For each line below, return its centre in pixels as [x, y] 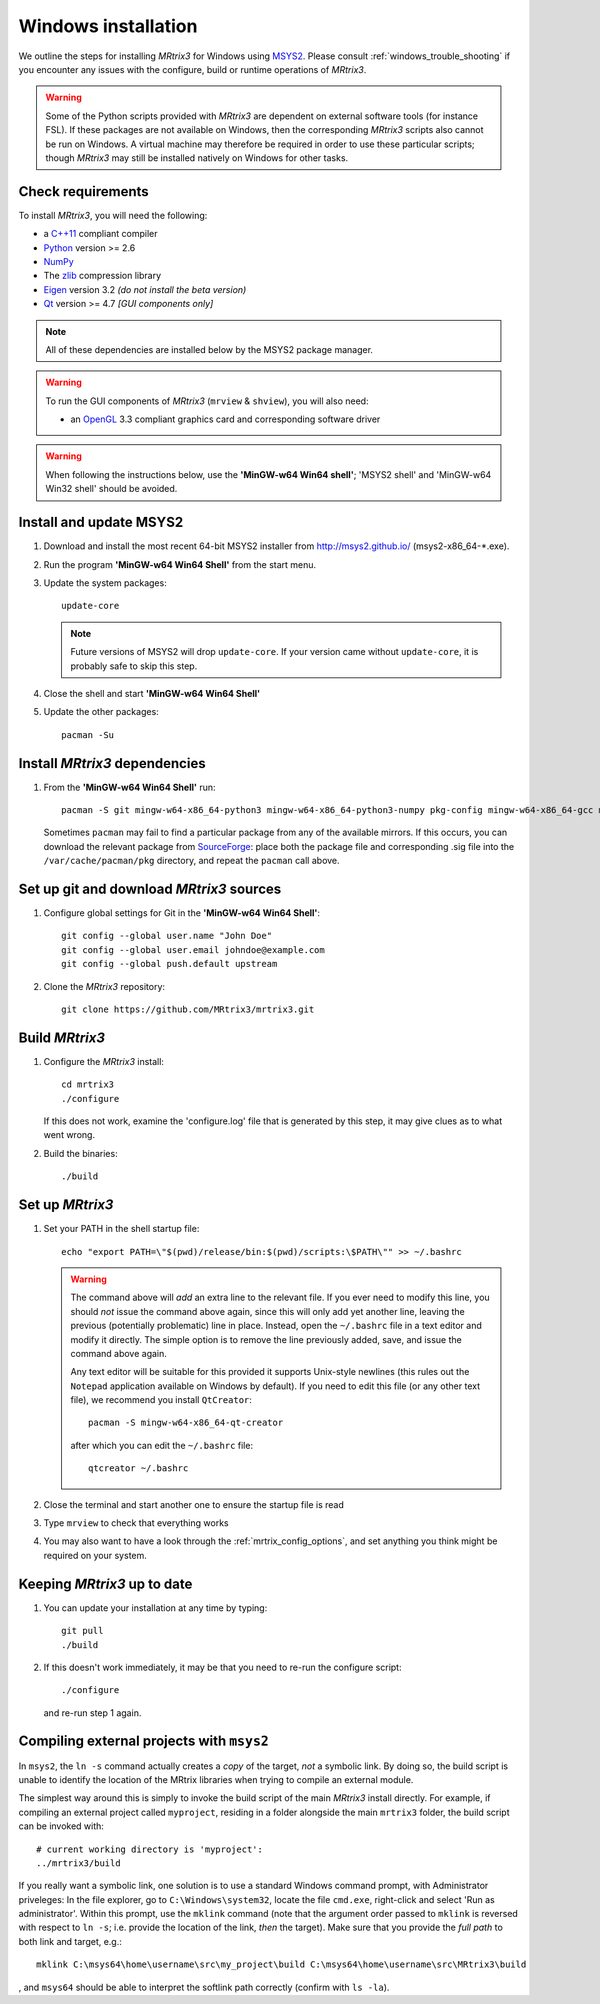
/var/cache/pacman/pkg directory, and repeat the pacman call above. [191, 861]
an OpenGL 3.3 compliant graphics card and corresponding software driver [225, 419]
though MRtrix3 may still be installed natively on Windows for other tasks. [197, 157]
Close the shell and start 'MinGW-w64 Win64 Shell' [152, 693]
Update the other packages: [101, 712]
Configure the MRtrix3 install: [104, 1061]
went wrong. [69, 1135]
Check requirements [83, 191]
